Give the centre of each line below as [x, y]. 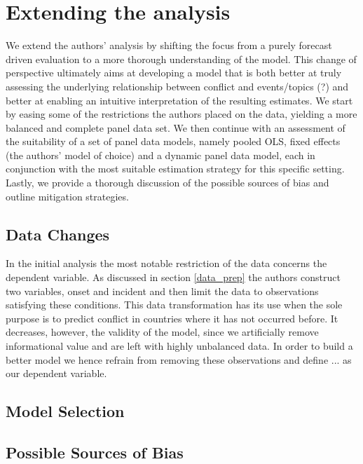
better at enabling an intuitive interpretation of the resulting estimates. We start [179, 100]
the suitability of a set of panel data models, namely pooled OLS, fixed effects [173, 141]
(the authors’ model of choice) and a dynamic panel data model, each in [160, 155]
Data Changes [58, 234]
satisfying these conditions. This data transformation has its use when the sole [174, 305]
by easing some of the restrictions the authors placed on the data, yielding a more [181, 114]
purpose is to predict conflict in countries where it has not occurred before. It [172, 318]
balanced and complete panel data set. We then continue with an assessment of [176, 127]
